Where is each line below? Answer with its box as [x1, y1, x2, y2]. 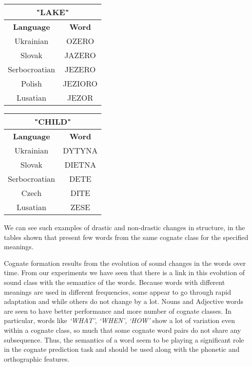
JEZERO [64, 64, 96, 75]
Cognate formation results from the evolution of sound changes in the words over [4, 258, 246, 268]
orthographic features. [4, 353, 70, 364]
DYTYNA [63, 145, 98, 156]
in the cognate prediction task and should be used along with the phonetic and [4, 344, 240, 354]
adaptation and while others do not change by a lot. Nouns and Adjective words [4, 296, 244, 306]
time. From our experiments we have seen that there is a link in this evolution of [4, 267, 245, 278]
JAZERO [64, 49, 96, 61]
